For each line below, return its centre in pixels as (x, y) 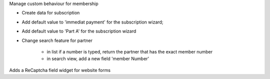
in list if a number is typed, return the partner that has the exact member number (130, 51)
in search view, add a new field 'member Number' (98, 59)
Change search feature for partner (57, 40)
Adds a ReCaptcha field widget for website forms (60, 70)
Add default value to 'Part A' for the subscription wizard (79, 31)
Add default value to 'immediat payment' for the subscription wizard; (92, 22)
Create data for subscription (51, 13)
